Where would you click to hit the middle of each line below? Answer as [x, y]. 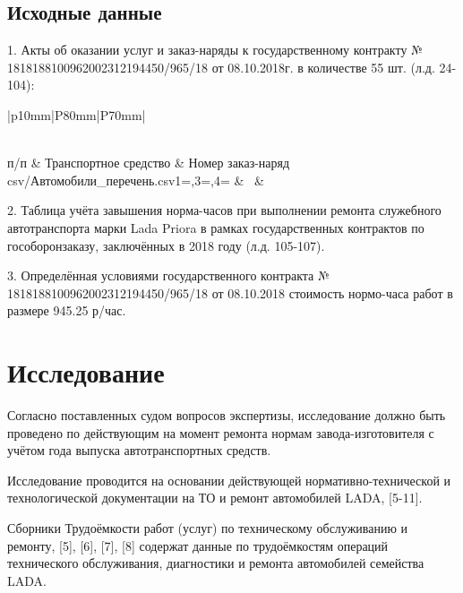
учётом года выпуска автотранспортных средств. [139, 450]
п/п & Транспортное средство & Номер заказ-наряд [149, 163]
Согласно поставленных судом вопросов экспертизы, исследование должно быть [227, 415]
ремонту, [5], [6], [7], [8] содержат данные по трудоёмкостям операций [198, 545]
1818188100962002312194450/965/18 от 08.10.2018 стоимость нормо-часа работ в [230, 292]
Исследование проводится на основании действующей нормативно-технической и [229, 480]
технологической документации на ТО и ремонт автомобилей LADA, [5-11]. [215, 498]
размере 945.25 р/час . [67, 310]
